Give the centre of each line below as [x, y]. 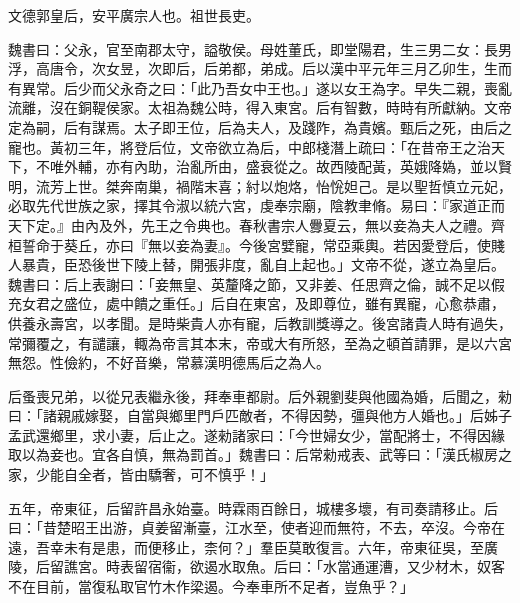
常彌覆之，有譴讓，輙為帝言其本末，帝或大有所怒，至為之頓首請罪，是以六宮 [260, 342]
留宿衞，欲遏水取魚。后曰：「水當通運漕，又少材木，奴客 [319, 566]
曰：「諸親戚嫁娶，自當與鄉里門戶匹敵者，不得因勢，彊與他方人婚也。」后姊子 [260, 415]
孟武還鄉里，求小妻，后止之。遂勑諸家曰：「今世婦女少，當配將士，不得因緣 [256, 434]
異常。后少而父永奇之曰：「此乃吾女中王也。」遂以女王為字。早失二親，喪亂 [266, 87]
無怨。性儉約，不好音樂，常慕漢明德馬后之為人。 [169, 362]
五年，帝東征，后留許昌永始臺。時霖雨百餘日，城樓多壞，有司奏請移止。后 [253, 507]
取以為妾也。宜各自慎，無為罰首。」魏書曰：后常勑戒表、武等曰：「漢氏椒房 [253, 454]
